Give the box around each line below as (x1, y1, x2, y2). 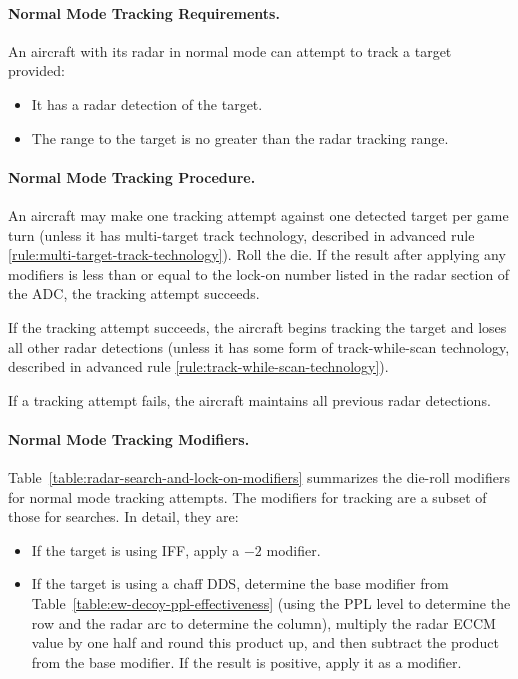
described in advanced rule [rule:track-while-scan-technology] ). (8, 356, 389, 377)
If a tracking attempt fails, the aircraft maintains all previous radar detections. (8, 389, 491, 410)
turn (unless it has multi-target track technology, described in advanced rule (8, 224, 475, 245)
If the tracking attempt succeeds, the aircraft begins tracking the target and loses (8, 316, 507, 337)
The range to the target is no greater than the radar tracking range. (31, 127, 449, 148)
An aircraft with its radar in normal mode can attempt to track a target (8, 40, 452, 61)
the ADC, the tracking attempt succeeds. (8, 283, 260, 304)
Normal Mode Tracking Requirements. (8, 2, 280, 23)
